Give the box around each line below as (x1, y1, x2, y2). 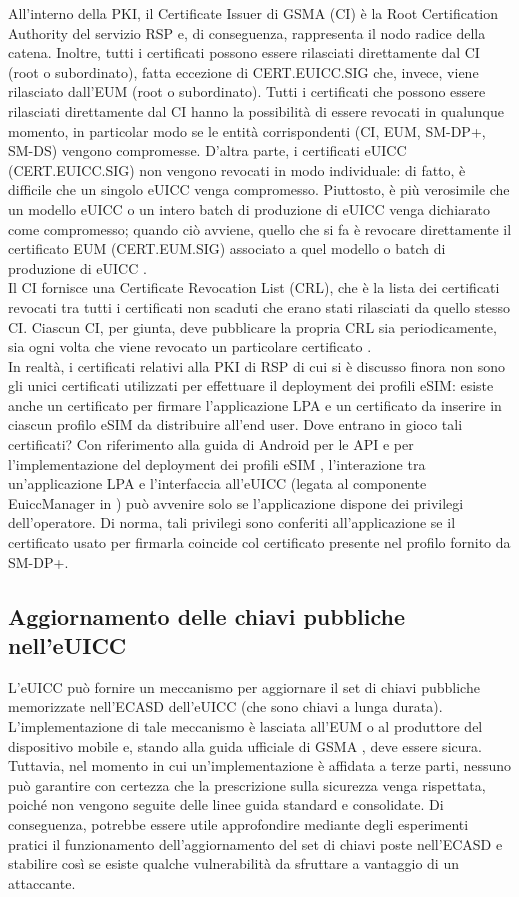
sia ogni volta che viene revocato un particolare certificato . (8, 336, 372, 357)
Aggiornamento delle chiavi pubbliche (8, 600, 406, 631)
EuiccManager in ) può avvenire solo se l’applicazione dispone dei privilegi (8, 492, 464, 513)
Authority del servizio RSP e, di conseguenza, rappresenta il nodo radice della (8, 22, 486, 43)
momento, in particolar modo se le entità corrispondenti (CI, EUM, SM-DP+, (8, 120, 486, 141)
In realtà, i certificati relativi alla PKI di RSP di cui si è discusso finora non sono (8, 355, 505, 376)
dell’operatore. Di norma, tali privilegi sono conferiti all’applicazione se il (8, 512, 456, 533)
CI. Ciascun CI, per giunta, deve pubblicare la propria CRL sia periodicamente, (8, 316, 497, 337)
